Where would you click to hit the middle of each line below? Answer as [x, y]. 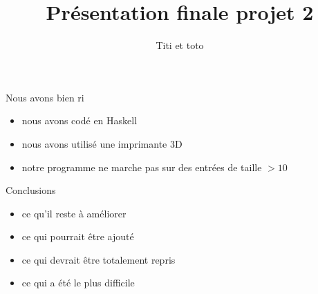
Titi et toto [180, 45]
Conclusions [31, 190]
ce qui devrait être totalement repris [99, 259]
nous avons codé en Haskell [79, 120]
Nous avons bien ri [45, 97]
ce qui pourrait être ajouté [78, 236]
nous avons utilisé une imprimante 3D [102, 143]
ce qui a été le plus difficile [78, 283]
